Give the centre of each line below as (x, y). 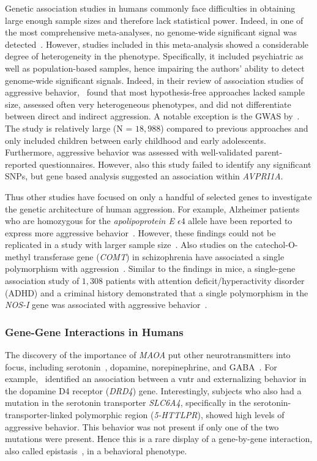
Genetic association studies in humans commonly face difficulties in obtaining (150, 8)
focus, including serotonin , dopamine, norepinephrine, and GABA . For (141, 366)
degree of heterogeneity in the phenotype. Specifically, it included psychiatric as (154, 56)
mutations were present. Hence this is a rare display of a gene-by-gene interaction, (159, 439)
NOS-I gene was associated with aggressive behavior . (106, 305)
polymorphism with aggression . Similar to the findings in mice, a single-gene (150, 268)
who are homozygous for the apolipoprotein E (90, 221)
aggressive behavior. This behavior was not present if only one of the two (142, 426)
